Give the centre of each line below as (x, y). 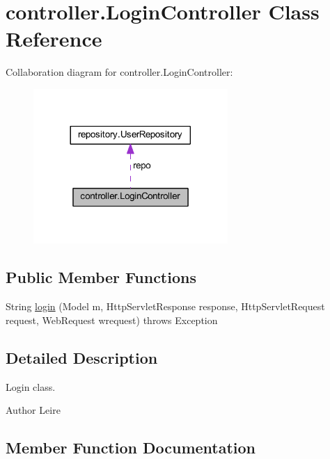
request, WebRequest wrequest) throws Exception (112, 320)
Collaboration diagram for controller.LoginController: (119, 72)
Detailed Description (82, 357)
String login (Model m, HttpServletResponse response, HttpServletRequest (165, 306)
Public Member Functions (101, 277)
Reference (54, 39)
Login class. (31, 386)
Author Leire (33, 410)
